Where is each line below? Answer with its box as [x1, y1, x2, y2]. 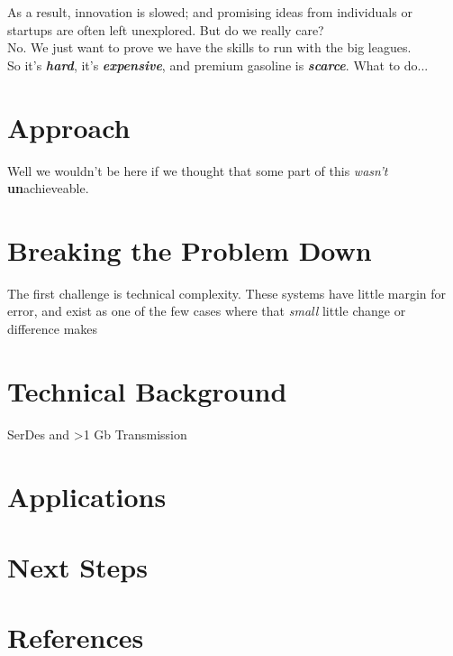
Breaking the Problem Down [7, 231, 372, 268]
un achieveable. [7, 179, 89, 198]
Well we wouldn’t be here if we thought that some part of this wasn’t [7, 161, 388, 180]
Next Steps [7, 548, 148, 585]
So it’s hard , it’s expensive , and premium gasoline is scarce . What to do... [7, 55, 429, 74]
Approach [7, 108, 131, 145]
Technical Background [7, 372, 287, 409]
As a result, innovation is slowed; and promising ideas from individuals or [7, 3, 412, 21]
